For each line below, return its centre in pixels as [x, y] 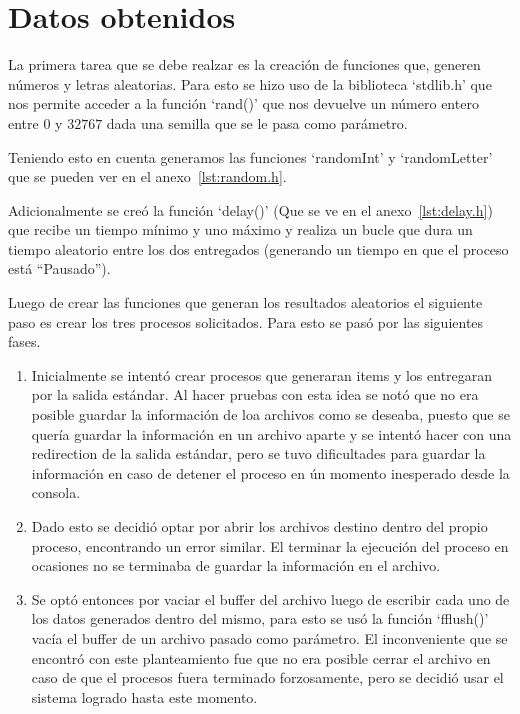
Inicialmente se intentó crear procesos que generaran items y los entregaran [262, 374]
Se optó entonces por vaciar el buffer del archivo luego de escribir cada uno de [270, 598]
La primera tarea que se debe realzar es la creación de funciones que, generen [244, 64]
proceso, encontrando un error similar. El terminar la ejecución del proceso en [270, 545]
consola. [56, 492]
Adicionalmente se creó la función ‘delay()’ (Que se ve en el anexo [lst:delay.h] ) [250, 209]
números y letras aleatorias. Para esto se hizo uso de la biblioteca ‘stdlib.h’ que [250, 83]
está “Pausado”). [59, 268]
